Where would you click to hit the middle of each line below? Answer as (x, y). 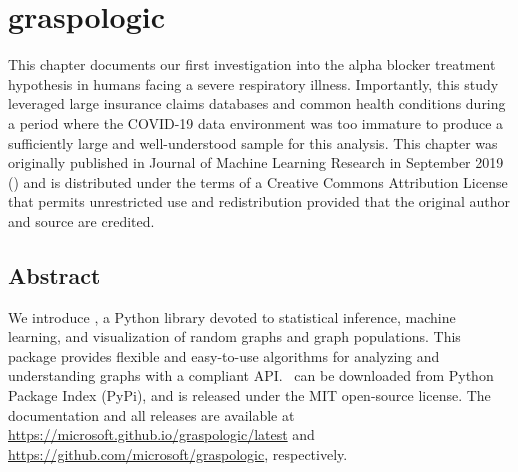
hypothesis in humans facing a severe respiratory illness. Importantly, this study (253, 83)
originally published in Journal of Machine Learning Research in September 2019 (256, 162)
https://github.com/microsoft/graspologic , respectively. (178, 453)
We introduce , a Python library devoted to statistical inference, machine (232, 316)
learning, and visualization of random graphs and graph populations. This (234, 336)
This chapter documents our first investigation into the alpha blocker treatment (252, 64)
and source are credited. (81, 220)
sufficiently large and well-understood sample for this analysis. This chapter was (253, 142)
